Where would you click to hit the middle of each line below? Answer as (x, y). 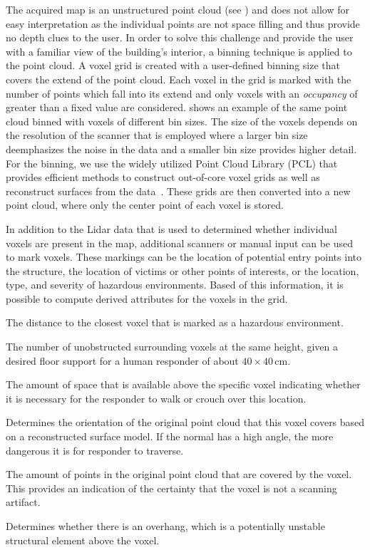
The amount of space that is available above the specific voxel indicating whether (183, 384)
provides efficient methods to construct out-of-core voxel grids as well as (163, 177)
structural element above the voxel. (83, 540)
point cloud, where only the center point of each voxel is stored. (145, 205)
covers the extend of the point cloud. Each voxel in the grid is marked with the (179, 79)
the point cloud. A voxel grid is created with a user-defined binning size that (173, 65)
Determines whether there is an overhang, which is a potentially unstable (165, 526)
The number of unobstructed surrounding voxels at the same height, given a (172, 347)
